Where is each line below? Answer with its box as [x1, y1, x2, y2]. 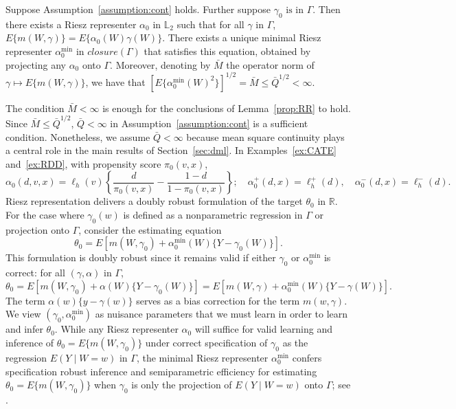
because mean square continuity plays [186, 129, 345, 144]
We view [5, 307, 41, 321]
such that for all [176, 16, 244, 31]
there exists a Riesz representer [5, 16, 137, 31]
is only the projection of [131, 377, 232, 392]
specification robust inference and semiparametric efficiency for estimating [5, 364, 317, 378]
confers [292, 350, 322, 364]
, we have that [85, 74, 146, 89]
